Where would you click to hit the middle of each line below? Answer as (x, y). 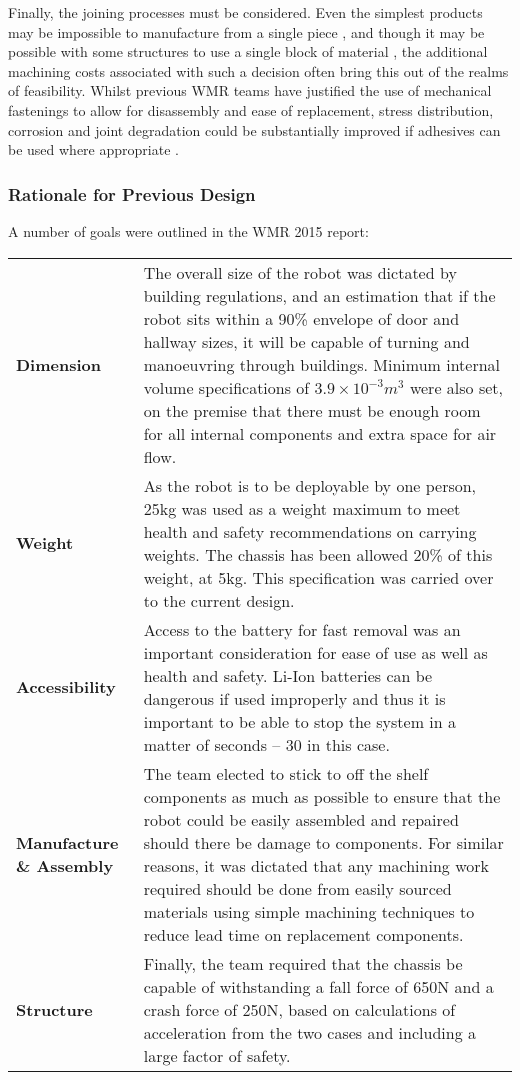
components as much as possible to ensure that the (322, 796)
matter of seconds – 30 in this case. (266, 744)
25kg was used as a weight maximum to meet (302, 508)
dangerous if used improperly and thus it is (294, 698)
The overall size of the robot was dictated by (300, 272)
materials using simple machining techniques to (309, 911)
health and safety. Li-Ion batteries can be (288, 675)
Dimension (58, 364)
